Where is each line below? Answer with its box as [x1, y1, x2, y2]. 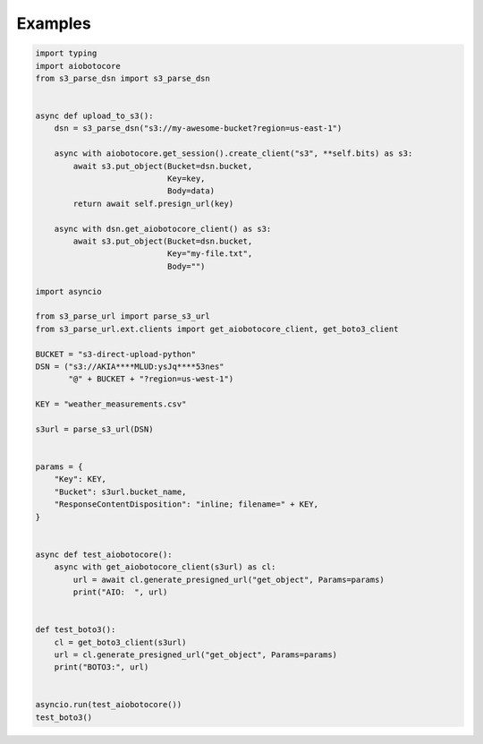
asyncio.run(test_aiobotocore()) [35, 699, 182, 710]
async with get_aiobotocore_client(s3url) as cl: [54, 562, 276, 572]
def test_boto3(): [35, 625, 116, 635]
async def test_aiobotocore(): [35, 549, 174, 560]
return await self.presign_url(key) [72, 198, 234, 209]
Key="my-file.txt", [166, 249, 253, 259]
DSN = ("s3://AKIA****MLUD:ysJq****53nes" [35, 361, 225, 372]
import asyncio [35, 286, 102, 296]
